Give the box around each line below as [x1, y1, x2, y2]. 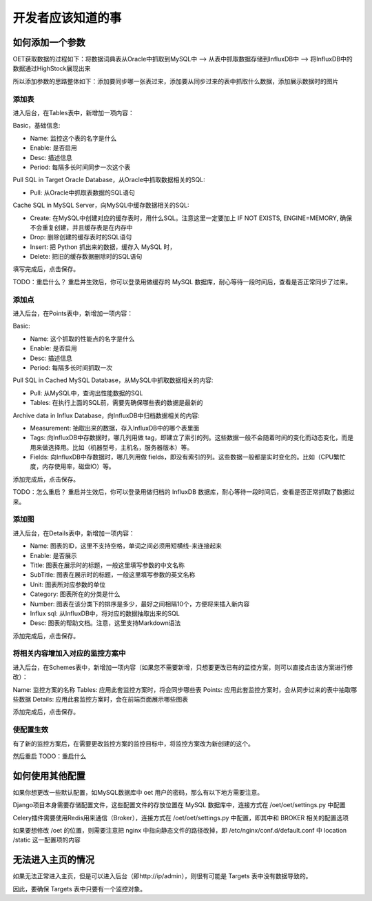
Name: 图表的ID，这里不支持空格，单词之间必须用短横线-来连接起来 [30, 542, 223, 550]
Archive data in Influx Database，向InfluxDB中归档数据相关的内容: [12, 411, 200, 419]
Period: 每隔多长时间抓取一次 [30, 363, 113, 372]
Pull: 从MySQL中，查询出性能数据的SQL [30, 388, 143, 397]
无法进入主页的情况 [12, 854, 94, 866]
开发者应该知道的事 [12, 10, 122, 26]
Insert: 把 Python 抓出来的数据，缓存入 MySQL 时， [30, 242, 176, 251]
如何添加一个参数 [12, 37, 85, 48]
